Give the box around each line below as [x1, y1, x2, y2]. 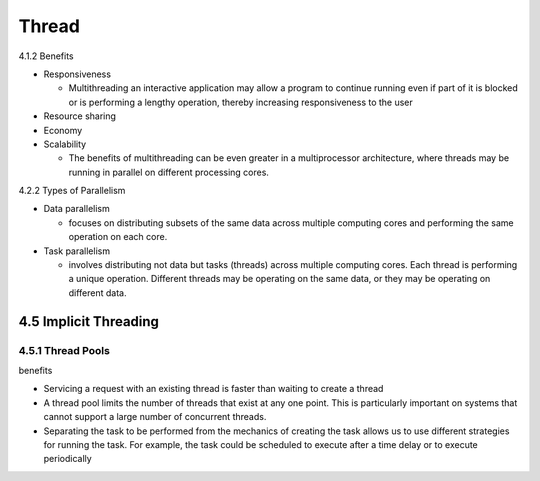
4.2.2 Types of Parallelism [18, 185, 126, 197]
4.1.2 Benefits [18, 50, 74, 62]
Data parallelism [43, 203, 110, 215]
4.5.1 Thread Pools [18, 343, 110, 357]
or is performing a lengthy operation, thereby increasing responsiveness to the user [68, 96, 414, 108]
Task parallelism [43, 245, 110, 257]
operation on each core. [68, 231, 168, 243]
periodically [43, 453, 92, 465]
